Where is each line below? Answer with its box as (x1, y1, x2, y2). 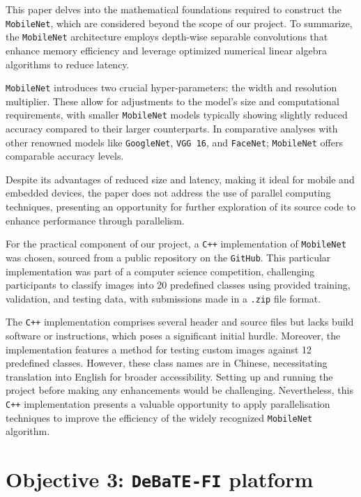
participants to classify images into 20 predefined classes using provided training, (6, 277, 351, 292)
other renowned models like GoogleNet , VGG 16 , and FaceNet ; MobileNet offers (6, 135, 343, 149)
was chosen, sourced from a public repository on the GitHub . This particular (6, 250, 331, 264)
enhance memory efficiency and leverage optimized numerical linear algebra (6, 43, 327, 57)
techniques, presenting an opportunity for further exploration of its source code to (6, 199, 355, 214)
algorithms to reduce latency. (6, 56, 130, 71)
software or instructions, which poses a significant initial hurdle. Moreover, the (6, 328, 341, 343)
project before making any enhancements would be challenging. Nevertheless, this (6, 383, 353, 397)
